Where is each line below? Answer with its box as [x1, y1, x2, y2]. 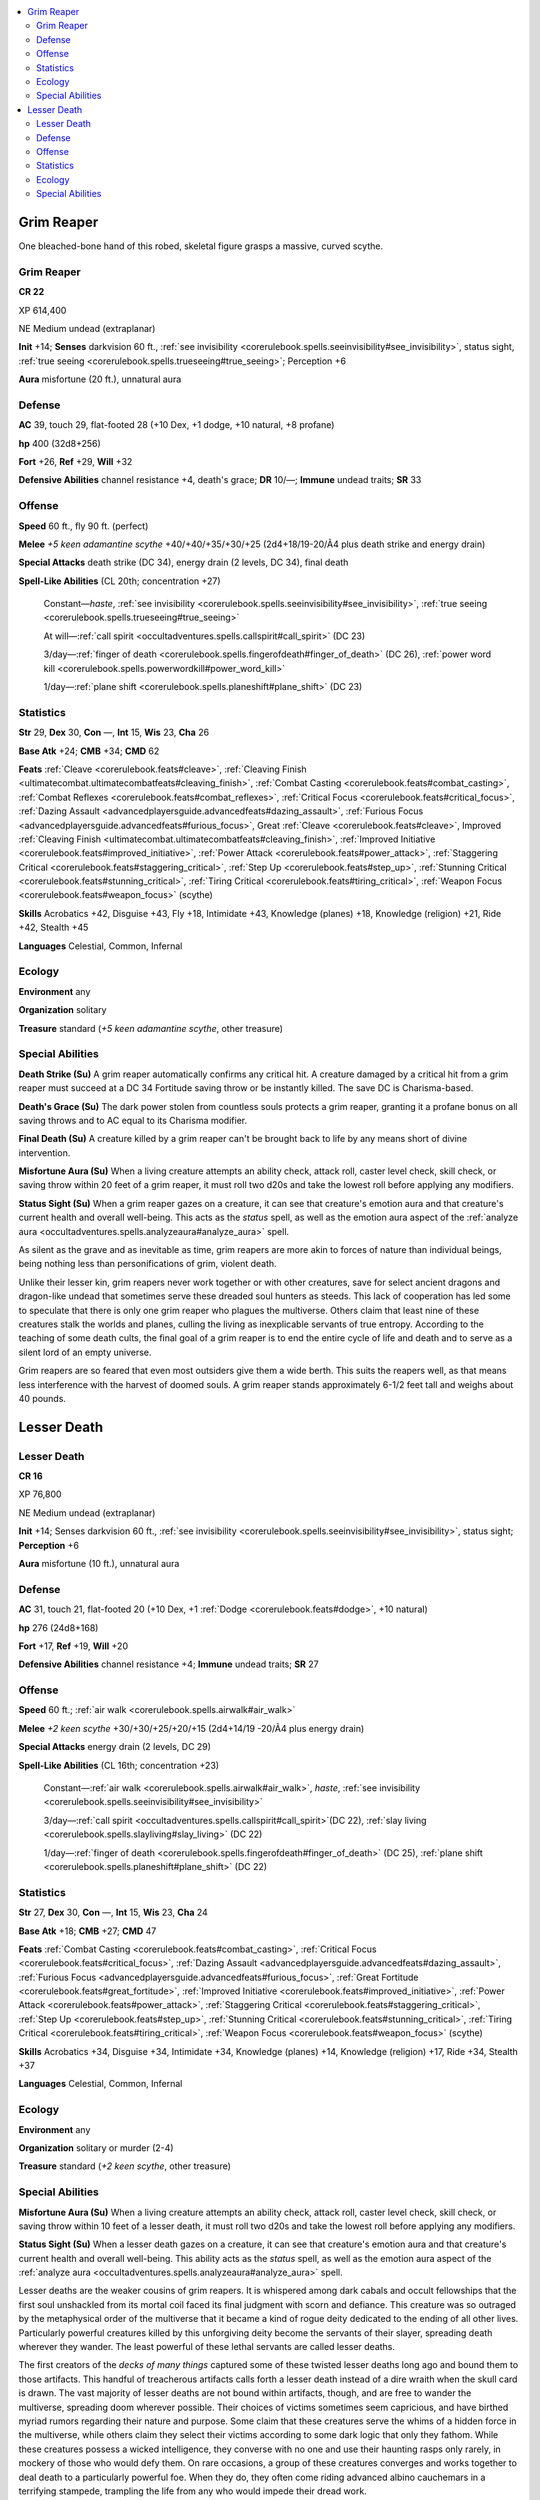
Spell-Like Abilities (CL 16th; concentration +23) [18, 1759, 220, 1771]
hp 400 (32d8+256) [18, 437, 102, 449]
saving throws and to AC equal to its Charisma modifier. [18, 1114, 248, 1126]
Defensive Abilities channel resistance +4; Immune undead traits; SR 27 [18, 1658, 319, 1670]
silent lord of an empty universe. [18, 1346, 152, 1358]
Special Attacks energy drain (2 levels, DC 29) [18, 1741, 212, 1753]
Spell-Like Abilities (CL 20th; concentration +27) [18, 575, 221, 587]
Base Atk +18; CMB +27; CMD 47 [18, 1925, 157, 1937]
